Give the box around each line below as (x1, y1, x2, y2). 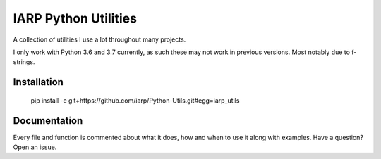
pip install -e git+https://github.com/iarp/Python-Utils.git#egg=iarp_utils (30, 96, 240, 105)
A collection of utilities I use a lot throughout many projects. (13, 35, 186, 44)
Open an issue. (13, 143, 57, 151)
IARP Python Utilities (13, 11, 138, 26)
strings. (13, 58, 35, 66)
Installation (13, 76, 64, 88)
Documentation (13, 115, 83, 127)
